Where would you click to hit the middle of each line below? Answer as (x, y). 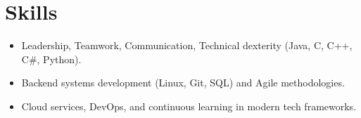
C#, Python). (51, 59)
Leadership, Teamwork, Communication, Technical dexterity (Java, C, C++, (187, 45)
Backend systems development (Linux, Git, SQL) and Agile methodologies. (183, 83)
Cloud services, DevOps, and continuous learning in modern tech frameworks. (189, 106)
